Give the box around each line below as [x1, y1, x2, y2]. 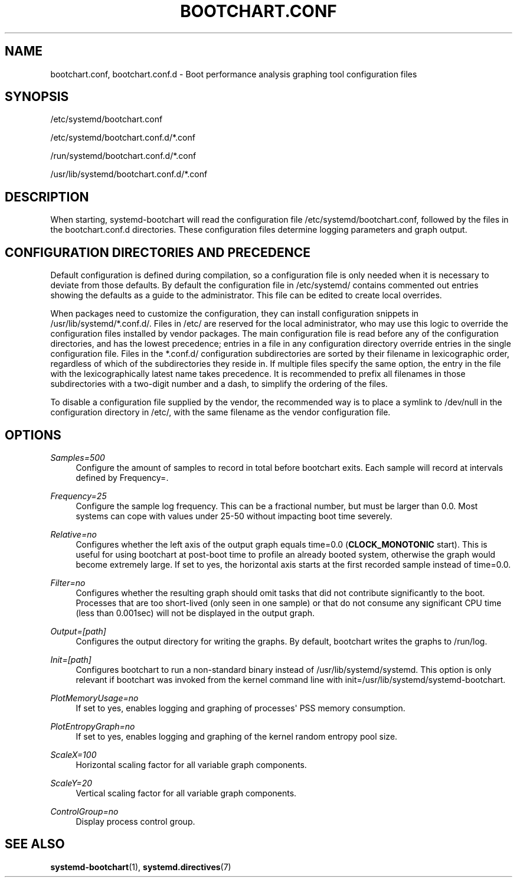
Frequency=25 [50, 490, 107, 501]
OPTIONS [5, 427, 61, 442]
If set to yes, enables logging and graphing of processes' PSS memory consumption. [76, 702, 405, 713]
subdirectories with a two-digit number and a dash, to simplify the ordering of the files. [50, 379, 388, 389]
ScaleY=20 [50, 777, 93, 788]
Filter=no [50, 577, 86, 588]
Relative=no [50, 529, 97, 539]
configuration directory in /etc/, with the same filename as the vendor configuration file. [50, 407, 391, 418]
